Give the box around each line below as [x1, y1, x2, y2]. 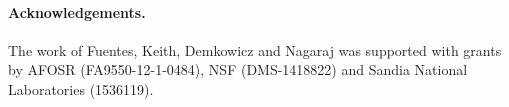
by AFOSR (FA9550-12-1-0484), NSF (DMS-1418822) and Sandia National [8, 59, 468, 80]
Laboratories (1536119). [8, 78, 154, 99]
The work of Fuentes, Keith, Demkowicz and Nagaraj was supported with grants [8, 39, 502, 60]
